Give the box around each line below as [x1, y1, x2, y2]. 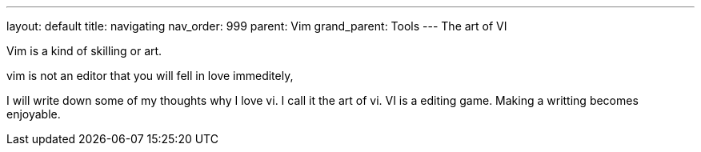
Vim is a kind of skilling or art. [6, 44, 162, 58]
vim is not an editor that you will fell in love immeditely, [6, 69, 294, 82]
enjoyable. [6, 107, 61, 121]
